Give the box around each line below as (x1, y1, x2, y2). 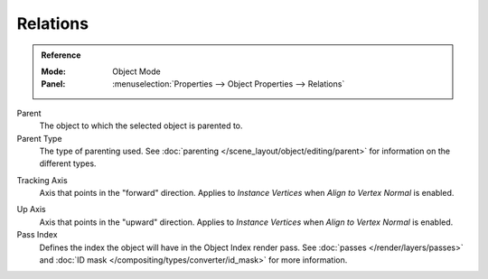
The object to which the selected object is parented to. (39, 120, 243, 131)
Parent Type (16, 133, 62, 144)
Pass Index (16, 229, 58, 240)
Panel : (41, 79, 66, 89)
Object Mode (112, 66, 162, 77)
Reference (41, 50, 81, 60)
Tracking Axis (16, 174, 68, 185)
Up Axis (16, 204, 47, 215)
